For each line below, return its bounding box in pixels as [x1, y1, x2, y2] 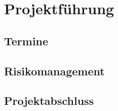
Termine [4, 33, 49, 48]
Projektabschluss [4, 93, 94, 108]
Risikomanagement [4, 63, 105, 78]
